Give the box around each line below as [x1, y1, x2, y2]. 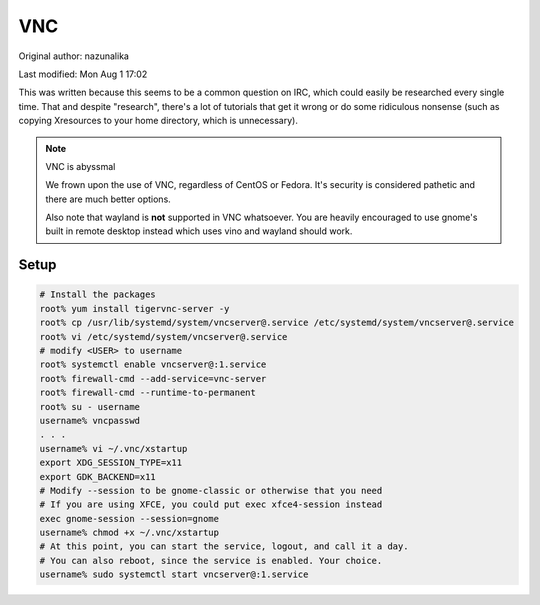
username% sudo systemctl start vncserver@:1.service [39, 569, 309, 580]
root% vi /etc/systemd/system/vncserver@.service [39, 331, 288, 342]
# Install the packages [39, 289, 157, 300]
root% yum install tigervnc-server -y [39, 303, 230, 314]
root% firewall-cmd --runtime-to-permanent [39, 387, 257, 399]
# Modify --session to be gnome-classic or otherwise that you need [39, 485, 383, 496]
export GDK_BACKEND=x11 [39, 471, 157, 482]
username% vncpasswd [39, 415, 140, 426]
